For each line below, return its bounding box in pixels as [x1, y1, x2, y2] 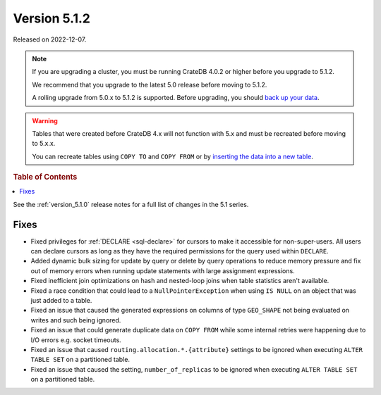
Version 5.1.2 [13, 11, 91, 26]
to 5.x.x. [32, 139, 56, 148]
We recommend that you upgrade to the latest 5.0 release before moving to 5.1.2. [32, 80, 267, 89]
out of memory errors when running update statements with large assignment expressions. [30, 266, 296, 275]
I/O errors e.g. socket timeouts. [30, 335, 121, 344]
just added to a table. [30, 296, 92, 304]
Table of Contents [13, 173, 78, 182]
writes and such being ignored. [30, 315, 121, 324]
